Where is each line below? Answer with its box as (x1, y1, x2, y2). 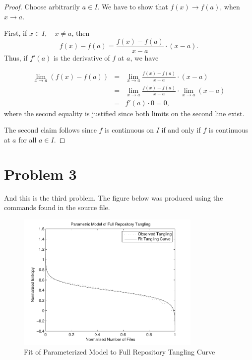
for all (18, 134, 37, 144)
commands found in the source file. (4, 202, 110, 213)
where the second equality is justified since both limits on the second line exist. (4, 108, 245, 118)
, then (71, 28, 90, 38)
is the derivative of (53, 52, 110, 63)
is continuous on (105, 125, 154, 135)
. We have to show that (97, 1, 168, 11)
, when (220, 1, 240, 11)
